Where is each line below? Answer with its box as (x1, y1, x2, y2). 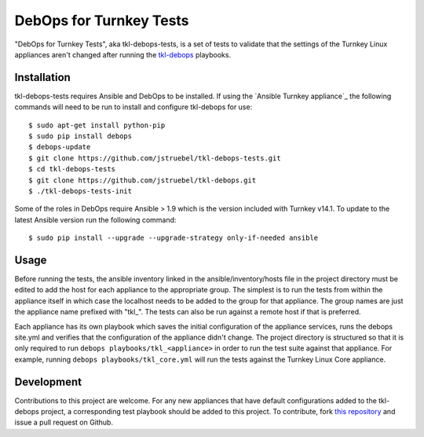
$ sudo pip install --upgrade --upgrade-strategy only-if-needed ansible (28, 233, 319, 243)
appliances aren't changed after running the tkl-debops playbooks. (14, 50, 232, 59)
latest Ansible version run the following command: (14, 215, 177, 224)
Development (14, 375, 82, 388)
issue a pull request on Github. (14, 417, 114, 428)
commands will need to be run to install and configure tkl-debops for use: (14, 102, 253, 112)
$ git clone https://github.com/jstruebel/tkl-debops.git (28, 175, 257, 185)
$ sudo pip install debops (28, 132, 133, 141)
